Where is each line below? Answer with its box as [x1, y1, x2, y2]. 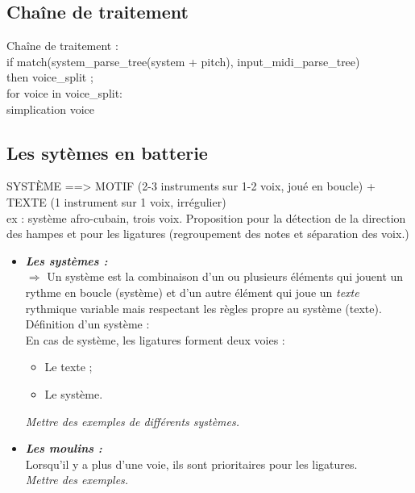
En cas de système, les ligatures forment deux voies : [25, 331, 285, 348]
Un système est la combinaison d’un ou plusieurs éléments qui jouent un [47, 268, 404, 285]
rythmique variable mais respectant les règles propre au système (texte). [25, 299, 382, 316]
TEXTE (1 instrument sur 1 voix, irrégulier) [6, 193, 226, 210]
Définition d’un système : [25, 315, 150, 332]
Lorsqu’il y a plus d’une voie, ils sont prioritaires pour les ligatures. [25, 455, 358, 472]
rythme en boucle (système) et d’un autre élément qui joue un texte [25, 283, 359, 300]
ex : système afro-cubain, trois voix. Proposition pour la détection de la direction [6, 209, 406, 226]
